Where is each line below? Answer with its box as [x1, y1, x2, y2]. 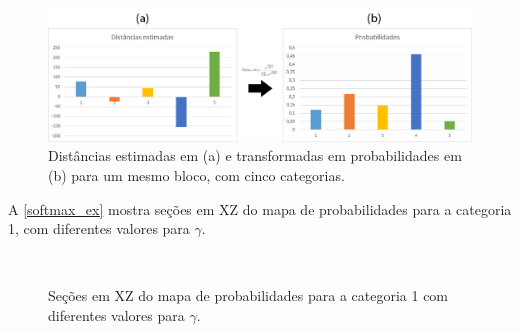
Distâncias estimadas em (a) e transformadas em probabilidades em [48, 145, 462, 166]
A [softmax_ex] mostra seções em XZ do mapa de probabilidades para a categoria [8, 198, 512, 219]
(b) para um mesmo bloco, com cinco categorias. [48, 164, 345, 185]
